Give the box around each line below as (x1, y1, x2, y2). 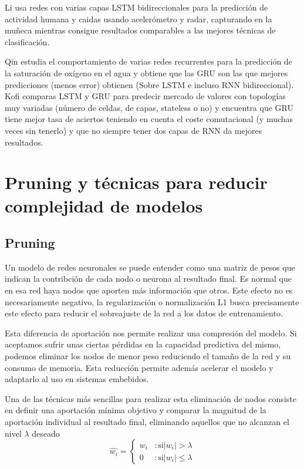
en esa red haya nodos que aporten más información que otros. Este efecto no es (5, 284, 293, 296)
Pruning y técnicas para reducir (5, 170, 268, 194)
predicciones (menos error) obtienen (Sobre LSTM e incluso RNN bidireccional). (5, 78, 294, 90)
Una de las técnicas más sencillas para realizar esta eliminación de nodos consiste (5, 392, 296, 404)
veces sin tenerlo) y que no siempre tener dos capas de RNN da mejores (5, 124, 262, 136)
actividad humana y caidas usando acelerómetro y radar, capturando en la (5, 12, 272, 25)
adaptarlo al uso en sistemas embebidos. (5, 373, 149, 385)
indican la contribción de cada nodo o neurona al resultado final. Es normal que (5, 272, 292, 285)
